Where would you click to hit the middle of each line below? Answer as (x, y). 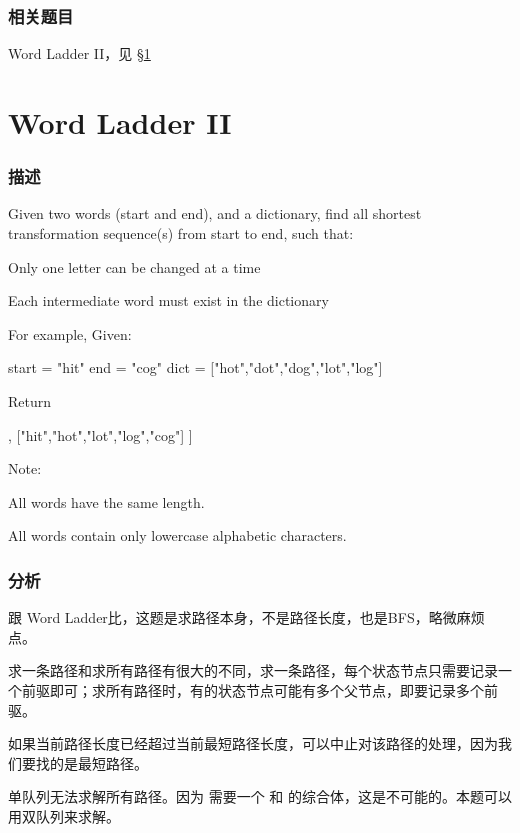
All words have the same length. (106, 501)
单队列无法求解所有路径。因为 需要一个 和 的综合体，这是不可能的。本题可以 (260, 796)
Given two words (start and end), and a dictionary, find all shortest (215, 213)
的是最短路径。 (98, 762)
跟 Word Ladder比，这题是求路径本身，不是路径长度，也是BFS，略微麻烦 (246, 617)
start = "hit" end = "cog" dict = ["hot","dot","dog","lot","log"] (195, 367)
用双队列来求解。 (64, 815)
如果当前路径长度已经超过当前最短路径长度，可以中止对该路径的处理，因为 (253, 743)
